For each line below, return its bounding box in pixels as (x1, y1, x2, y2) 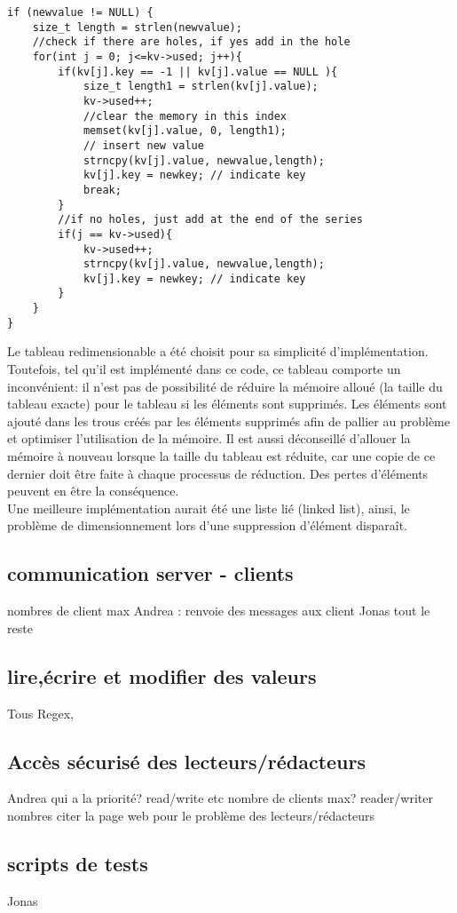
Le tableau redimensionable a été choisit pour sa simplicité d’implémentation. (7, 342, 429, 361)
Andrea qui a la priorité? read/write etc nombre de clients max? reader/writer (7, 789, 433, 807)
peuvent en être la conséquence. (7, 481, 179, 500)
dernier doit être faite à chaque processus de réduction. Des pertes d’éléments (7, 464, 429, 482)
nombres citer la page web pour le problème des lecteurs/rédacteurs (7, 806, 374, 824)
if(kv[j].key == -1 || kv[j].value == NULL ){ (58, 65, 338, 78)
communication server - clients (7, 560, 294, 587)
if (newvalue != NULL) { (7, 6, 154, 19)
